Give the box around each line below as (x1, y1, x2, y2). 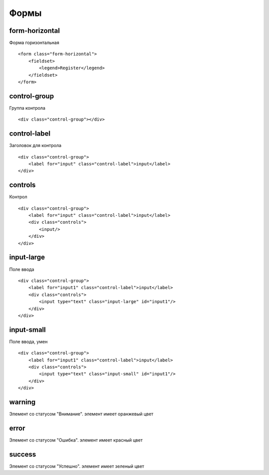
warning (9, 398, 36, 406)
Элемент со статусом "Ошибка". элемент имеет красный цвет (9, 437, 143, 443)
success (9, 450, 36, 459)
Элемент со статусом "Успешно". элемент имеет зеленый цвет (9, 463, 144, 469)
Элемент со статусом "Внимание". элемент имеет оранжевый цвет (9, 411, 154, 417)
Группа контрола (9, 105, 46, 111)
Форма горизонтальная (9, 40, 59, 46)
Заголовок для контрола (9, 143, 62, 149)
